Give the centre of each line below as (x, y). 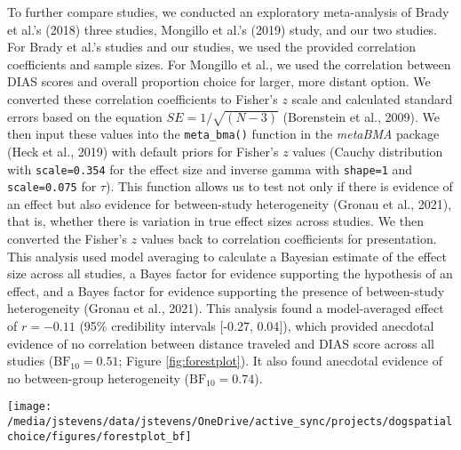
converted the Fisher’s (67, 239)
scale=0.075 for (52, 186)
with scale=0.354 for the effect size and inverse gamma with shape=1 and (210, 169)
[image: (30, 407)
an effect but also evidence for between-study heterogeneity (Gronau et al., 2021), (230, 203)
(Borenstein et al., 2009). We (361, 116)
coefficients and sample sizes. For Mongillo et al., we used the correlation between (229, 64)
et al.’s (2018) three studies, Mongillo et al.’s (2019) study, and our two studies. (223, 29)
